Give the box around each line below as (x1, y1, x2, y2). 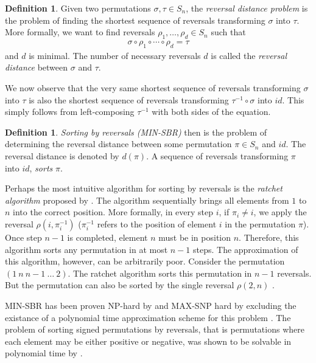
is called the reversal (211, 49, 287, 61)
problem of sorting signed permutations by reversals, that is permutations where (5, 323, 304, 336)
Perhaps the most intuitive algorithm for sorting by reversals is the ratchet (5, 182, 283, 195)
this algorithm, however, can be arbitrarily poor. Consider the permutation (5, 255, 285, 268)
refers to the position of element (97, 217, 217, 230)
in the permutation (225, 217, 296, 230)
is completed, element (67, 230, 148, 243)
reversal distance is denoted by (5, 149, 119, 162)
